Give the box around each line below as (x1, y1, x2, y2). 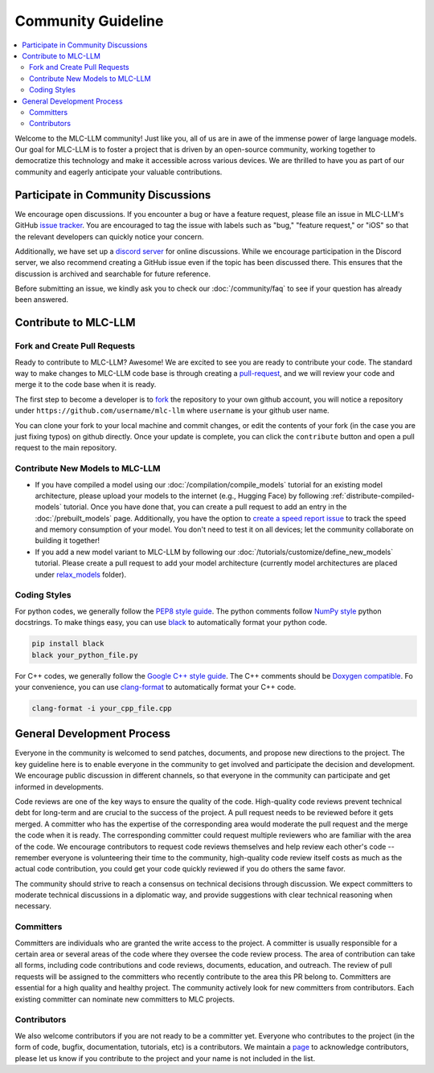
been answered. (14, 295, 68, 304)
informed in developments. (14, 781, 104, 791)
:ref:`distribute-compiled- (330, 491, 416, 500)
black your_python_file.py (31, 651, 138, 659)
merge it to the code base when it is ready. (14, 380, 157, 390)
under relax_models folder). (35, 569, 127, 579)
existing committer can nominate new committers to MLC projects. (14, 994, 235, 1004)
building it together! (35, 536, 100, 545)
